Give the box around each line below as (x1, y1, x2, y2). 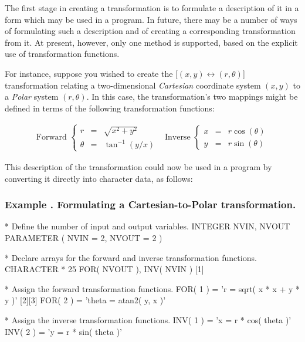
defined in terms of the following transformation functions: (5, 101, 215, 114)
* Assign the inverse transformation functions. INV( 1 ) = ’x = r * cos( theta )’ (5, 313, 292, 326)
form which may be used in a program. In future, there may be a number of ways (5, 13, 297, 25)
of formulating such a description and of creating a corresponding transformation (5, 25, 296, 37)
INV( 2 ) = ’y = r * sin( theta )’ (5, 325, 122, 337)
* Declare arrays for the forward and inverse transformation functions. (5, 251, 257, 263)
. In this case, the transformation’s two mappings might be (86, 90, 298, 103)
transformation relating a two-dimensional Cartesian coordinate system (5, 79, 261, 91)
